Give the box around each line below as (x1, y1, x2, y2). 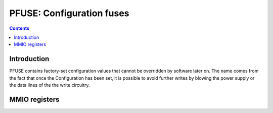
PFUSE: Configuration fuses (9, 8, 129, 19)
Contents (9, 25, 30, 31)
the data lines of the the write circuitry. (9, 82, 90, 88)
